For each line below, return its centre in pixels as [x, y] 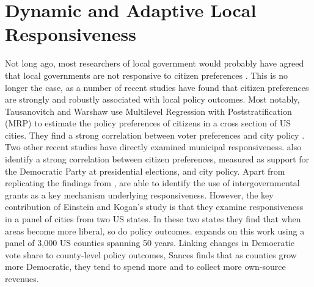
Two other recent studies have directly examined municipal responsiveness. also [153, 147]
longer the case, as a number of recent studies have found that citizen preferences [157, 87]
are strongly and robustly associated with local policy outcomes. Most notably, [152, 99]
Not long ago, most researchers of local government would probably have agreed [155, 63]
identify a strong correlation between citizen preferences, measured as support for [157, 159]
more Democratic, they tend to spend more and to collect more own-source [145, 267]
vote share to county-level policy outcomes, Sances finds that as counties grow [151, 254]
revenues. [22, 278]
